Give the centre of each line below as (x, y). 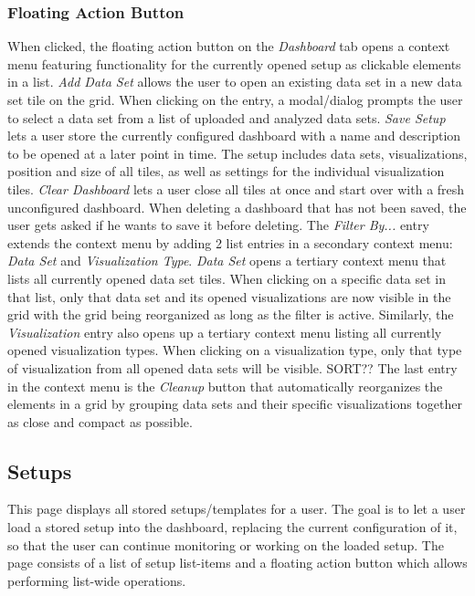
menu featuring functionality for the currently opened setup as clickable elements (234, 63)
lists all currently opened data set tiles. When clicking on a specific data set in (227, 278)
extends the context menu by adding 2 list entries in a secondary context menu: (230, 242)
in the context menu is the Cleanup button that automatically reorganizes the (225, 386)
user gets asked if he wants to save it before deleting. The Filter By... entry (218, 225)
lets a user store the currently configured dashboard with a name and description (234, 136)
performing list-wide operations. (97, 580)
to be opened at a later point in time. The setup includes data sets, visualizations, (237, 153)
